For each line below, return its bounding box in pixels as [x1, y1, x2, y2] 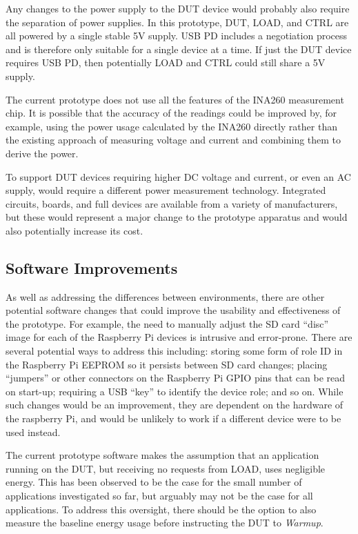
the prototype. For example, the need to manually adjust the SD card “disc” [6, 316, 329, 330]
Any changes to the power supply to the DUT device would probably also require [6, 1, 350, 15]
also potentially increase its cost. [6, 223, 143, 237]
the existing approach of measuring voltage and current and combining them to [6, 132, 341, 147]
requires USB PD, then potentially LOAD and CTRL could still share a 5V [6, 55, 326, 70]
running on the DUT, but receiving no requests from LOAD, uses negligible [6, 461, 326, 475]
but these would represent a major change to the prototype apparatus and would [6, 210, 348, 224]
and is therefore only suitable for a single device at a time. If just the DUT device [6, 41, 352, 56]
